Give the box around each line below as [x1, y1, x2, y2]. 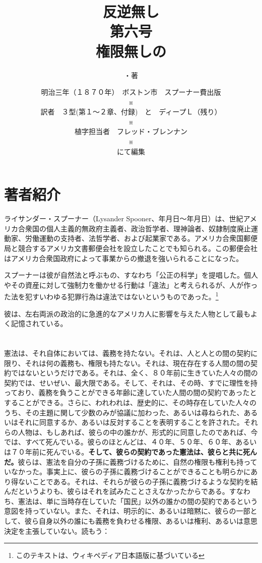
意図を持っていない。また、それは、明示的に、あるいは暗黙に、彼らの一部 [4, 506, 250, 516]
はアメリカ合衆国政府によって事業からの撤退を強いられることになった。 [4, 253, 243, 263]
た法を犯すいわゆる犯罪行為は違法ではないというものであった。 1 [4, 290, 219, 301]
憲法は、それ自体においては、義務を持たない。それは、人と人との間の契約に [4, 347, 258, 358]
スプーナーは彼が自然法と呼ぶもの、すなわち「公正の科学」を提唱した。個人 [4, 270, 258, 280]
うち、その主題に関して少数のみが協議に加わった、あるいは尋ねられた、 [4, 407, 244, 417]
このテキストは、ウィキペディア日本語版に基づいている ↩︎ [16, 550, 205, 560]
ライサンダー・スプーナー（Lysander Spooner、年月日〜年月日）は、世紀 [4, 213, 243, 224]
